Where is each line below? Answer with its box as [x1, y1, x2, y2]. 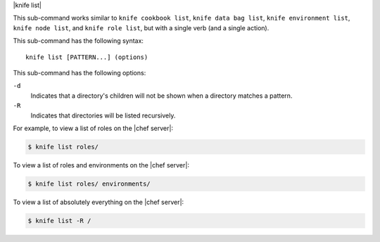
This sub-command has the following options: [13, 68, 146, 77]
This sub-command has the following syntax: [13, 37, 144, 45]
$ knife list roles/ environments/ [27, 179, 151, 188]
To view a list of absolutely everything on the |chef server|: [13, 198, 184, 206]
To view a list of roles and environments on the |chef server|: [13, 160, 190, 169]
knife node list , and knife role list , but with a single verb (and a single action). [13, 23, 270, 32]
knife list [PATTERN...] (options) [25, 53, 148, 61]
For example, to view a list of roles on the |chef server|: [13, 124, 174, 132]
